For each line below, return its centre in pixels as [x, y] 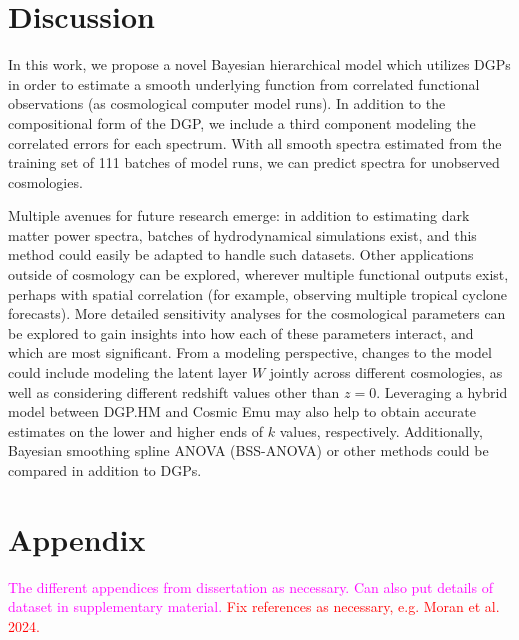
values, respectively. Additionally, [381, 430]
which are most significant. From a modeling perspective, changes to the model [250, 352]
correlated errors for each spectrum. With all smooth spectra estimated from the [255, 142]
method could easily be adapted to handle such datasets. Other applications [241, 254]
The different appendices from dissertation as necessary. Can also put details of [250, 586]
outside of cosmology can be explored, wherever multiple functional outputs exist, [258, 274]
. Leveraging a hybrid [442, 391]
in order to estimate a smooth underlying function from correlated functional [244, 83]
